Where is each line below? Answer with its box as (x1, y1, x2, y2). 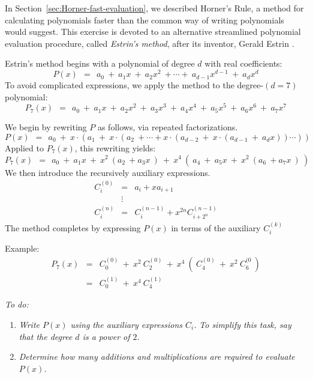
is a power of (82, 330, 130, 342)
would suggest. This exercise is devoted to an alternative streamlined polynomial (5, 25, 301, 38)
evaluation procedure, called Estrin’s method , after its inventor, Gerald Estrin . (5, 37, 294, 49)
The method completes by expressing (5, 222, 141, 234)
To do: (5, 298, 29, 311)
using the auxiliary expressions (70, 318, 183, 330)
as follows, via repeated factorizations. (97, 121, 238, 133)
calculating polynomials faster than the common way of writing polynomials (5, 13, 284, 26)
